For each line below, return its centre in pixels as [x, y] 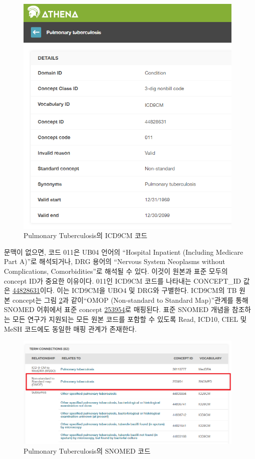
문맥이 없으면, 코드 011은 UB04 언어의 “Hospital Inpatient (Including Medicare [124, 252]
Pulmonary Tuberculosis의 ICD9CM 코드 [86, 235]
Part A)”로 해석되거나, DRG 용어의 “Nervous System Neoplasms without [115, 261]
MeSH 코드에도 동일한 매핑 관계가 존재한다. [70, 328]
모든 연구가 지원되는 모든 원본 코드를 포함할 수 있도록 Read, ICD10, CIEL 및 [129, 319]
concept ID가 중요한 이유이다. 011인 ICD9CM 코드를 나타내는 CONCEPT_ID [123, 280]
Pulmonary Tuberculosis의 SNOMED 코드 [87, 450]
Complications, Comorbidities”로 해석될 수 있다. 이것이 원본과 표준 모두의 [116, 271]
